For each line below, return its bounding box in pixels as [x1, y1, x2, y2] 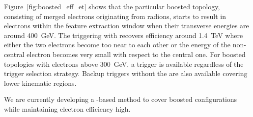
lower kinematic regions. [4, 78, 77, 88]
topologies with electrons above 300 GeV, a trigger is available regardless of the [4, 58, 244, 69]
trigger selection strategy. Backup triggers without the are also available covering [4, 68, 248, 78]
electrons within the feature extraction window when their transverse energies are [4, 20, 249, 31]
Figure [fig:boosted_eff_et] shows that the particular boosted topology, [4, 1, 220, 11]
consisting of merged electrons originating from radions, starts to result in [4, 11, 226, 21]
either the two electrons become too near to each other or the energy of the [4, 39, 231, 50]
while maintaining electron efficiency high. [4, 103, 131, 114]
